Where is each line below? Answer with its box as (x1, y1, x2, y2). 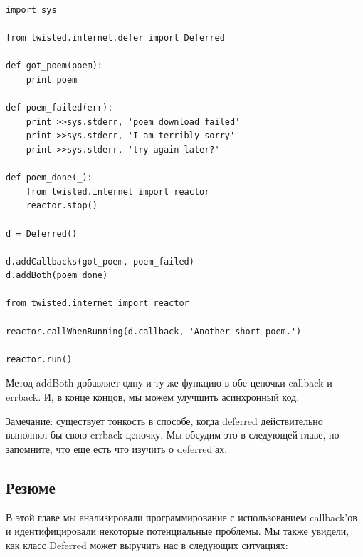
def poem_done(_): (6, 173, 93, 183)
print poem (26, 74, 78, 85)
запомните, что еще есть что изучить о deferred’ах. (6, 441, 228, 456)
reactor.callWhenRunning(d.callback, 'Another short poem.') (6, 326, 302, 337)
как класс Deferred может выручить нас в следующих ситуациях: (6, 537, 288, 552)
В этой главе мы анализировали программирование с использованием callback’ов (6, 509, 357, 524)
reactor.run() (6, 354, 73, 364)
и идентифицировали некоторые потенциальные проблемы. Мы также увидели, (6, 523, 349, 538)
